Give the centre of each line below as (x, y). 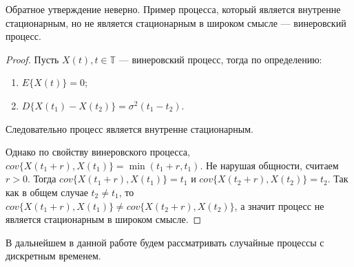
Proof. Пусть (32, 59)
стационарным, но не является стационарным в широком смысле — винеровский (176, 22)
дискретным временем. (53, 256)
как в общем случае (47, 192)
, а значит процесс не (279, 205)
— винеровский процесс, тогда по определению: (220, 59)
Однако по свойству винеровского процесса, (98, 152)
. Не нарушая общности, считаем (269, 165)
